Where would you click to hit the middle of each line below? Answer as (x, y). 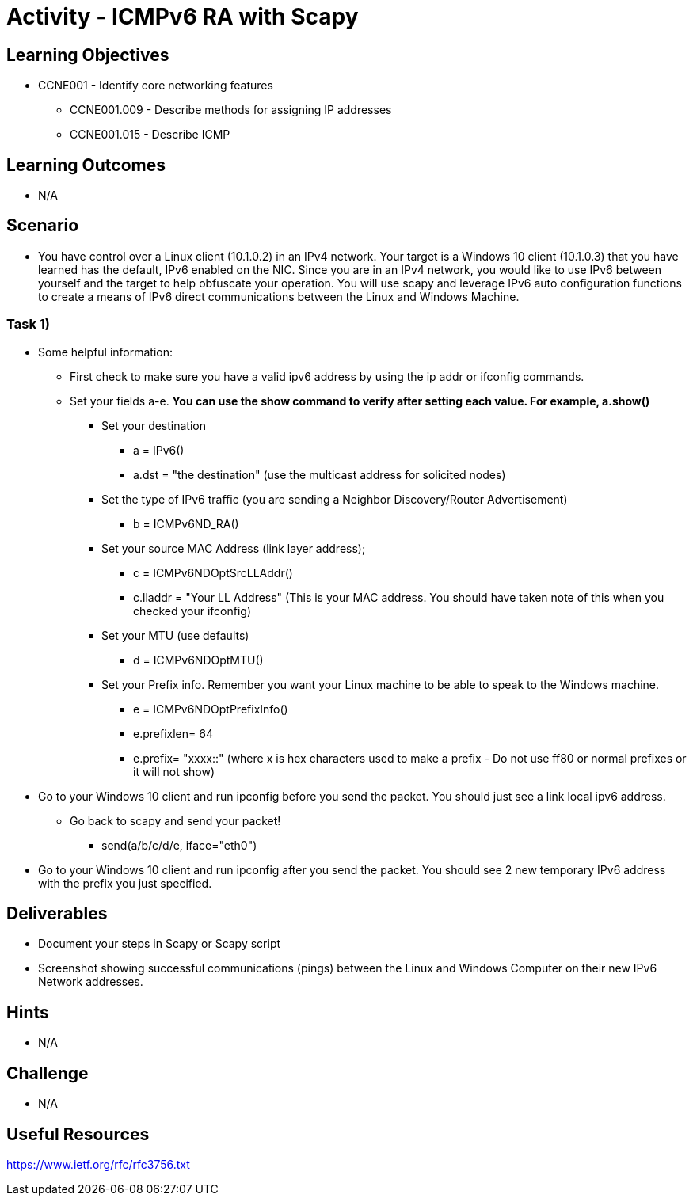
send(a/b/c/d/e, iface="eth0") (179, 845)
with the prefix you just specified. (125, 883)
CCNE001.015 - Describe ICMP (150, 135)
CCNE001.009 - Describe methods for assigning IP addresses (231, 110)
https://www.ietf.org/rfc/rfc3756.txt (98, 1164)
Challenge (48, 1073)
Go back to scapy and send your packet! (175, 820)
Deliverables (57, 914)
